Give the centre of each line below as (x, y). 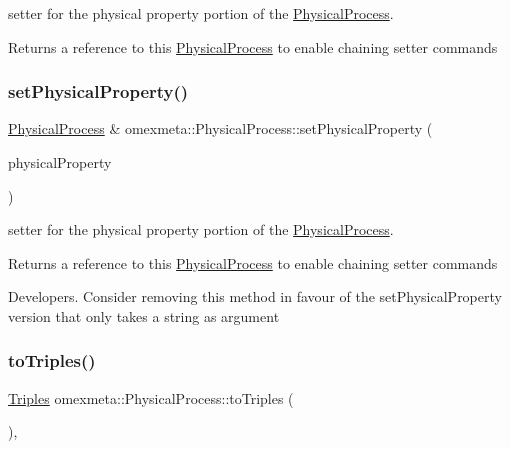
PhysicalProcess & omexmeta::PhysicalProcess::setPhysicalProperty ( (220, 128)
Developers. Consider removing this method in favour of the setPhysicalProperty (255, 296)
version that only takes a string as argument (144, 315)
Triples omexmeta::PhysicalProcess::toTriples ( (151, 397)
